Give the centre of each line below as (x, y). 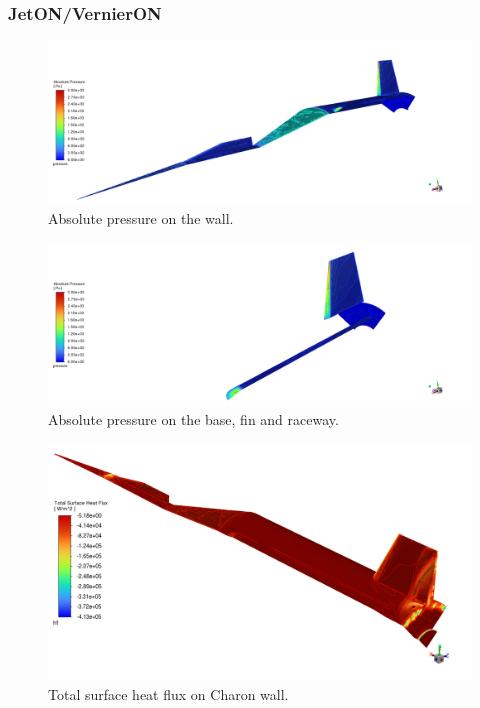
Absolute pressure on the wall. (141, 217)
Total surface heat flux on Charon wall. (168, 694)
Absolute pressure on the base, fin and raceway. (193, 419)
